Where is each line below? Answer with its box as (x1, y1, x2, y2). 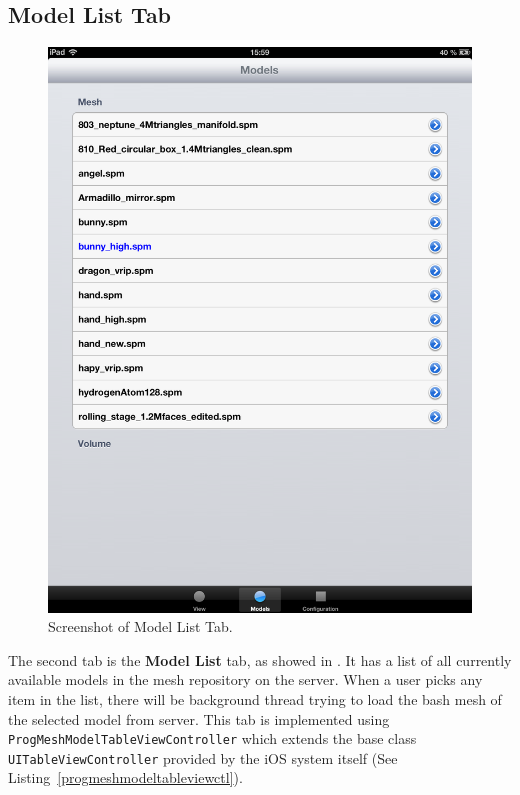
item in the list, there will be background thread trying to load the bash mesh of (8, 688, 502, 709)
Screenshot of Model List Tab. (48, 616, 233, 637)
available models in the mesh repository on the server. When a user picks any (8, 669, 483, 690)
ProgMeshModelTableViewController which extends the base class (8, 728, 417, 749)
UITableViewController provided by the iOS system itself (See (8, 747, 398, 768)
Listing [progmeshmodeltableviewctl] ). (8, 767, 243, 788)
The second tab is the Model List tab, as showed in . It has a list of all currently (8, 649, 512, 670)
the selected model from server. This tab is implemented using (8, 708, 390, 729)
